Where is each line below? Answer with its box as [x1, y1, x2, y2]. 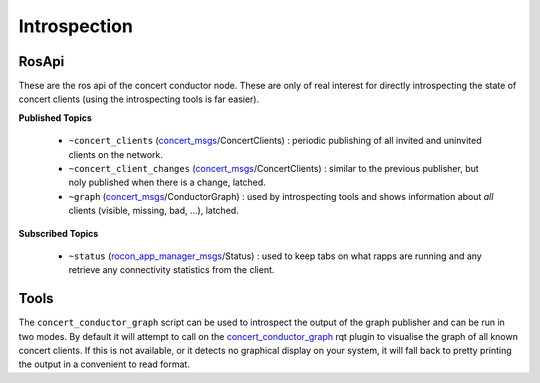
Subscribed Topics [18, 227, 99, 239]
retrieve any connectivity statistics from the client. [68, 264, 275, 276]
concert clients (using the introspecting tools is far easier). [18, 93, 260, 105]
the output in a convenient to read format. [18, 358, 190, 370]
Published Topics [18, 111, 92, 124]
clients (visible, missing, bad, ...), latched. [68, 205, 239, 217]
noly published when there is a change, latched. [68, 176, 267, 189]
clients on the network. [68, 148, 164, 160]
